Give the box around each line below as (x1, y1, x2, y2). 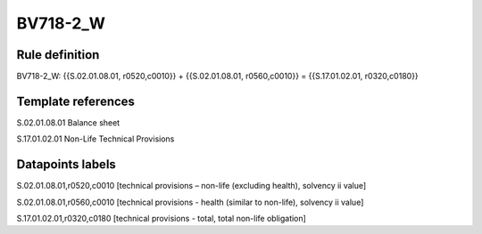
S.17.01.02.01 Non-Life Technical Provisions (16, 133, 175, 144)
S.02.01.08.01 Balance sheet (16, 117, 120, 128)
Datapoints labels (16, 157, 116, 173)
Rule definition (16, 47, 100, 62)
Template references (16, 93, 136, 109)
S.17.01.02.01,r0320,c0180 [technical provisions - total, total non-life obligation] (16, 214, 307, 224)
